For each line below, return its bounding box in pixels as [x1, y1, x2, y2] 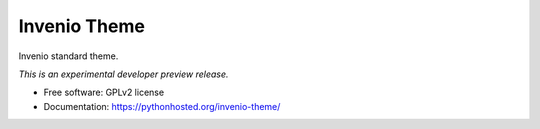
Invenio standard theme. [18, 50, 119, 62]
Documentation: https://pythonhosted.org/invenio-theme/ [43, 100, 281, 112]
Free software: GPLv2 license [43, 86, 165, 99]
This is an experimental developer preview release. [18, 68, 229, 80]
